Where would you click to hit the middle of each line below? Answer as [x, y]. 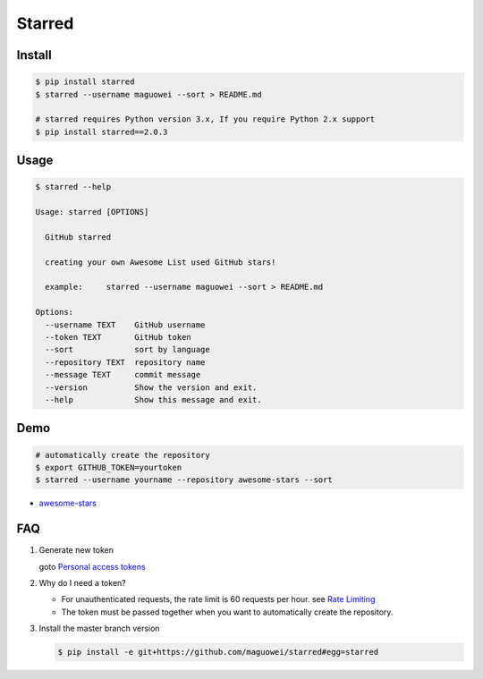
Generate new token [76, 550]
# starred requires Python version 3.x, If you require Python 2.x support [205, 119]
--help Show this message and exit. [154, 399]
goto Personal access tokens [93, 566]
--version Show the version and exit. [151, 387]
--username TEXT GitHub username [125, 325]
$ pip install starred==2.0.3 [102, 132]
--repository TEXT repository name [125, 362]
